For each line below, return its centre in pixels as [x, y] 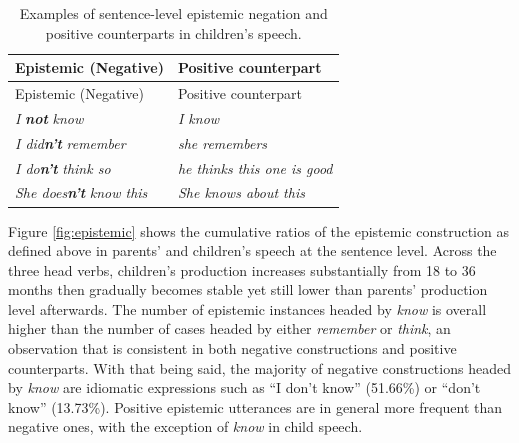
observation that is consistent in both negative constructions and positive [232, 348]
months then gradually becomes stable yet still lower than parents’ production [248, 289]
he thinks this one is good [255, 167]
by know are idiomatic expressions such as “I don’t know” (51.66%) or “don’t [244, 387]
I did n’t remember [70, 142]
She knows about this [241, 192]
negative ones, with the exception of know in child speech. [185, 426]
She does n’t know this [81, 192]
